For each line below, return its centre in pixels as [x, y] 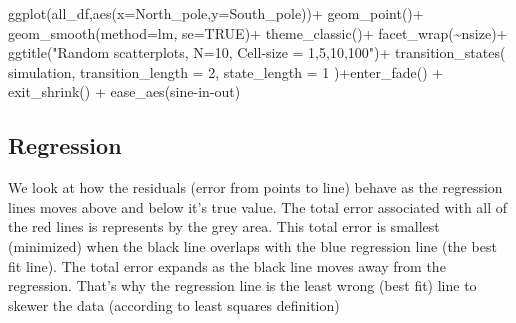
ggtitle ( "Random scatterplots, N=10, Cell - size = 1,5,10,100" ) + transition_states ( [257, 52]
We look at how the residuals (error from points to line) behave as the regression [255, 187]
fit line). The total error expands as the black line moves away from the [227, 265]
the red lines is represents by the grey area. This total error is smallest [224, 226]
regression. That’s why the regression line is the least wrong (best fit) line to [242, 285]
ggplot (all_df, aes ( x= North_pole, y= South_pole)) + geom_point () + [216, 13]
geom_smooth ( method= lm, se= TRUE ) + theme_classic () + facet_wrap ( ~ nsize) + [258, 32]
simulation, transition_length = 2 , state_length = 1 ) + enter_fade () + [226, 71]
